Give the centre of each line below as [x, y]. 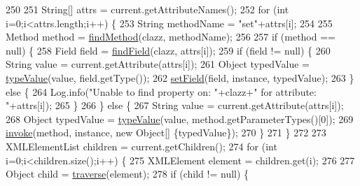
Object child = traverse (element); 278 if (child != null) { [127, 174]
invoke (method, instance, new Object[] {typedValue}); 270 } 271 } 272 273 [166, 133]
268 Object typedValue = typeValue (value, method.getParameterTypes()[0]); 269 [180, 119]
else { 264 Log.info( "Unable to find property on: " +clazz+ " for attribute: [161, 91]
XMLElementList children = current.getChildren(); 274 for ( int [141, 146]
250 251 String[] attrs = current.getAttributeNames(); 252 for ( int [147, 9]
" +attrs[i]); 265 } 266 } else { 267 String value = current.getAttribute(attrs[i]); [175, 105]
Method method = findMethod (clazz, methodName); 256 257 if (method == [171, 37]
